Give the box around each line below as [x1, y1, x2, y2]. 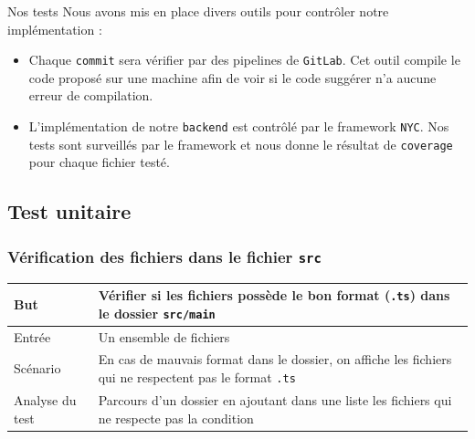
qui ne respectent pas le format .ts [98, 368, 296, 386]
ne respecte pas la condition [98, 408, 254, 427]
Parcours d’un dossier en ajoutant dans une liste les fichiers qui [98, 390, 452, 409]
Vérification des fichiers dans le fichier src [7, 245, 322, 267]
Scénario [14, 359, 61, 378]
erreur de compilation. [28, 86, 153, 105]
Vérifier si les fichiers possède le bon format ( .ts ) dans [98, 286, 450, 304]
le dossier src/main [98, 303, 216, 322]
